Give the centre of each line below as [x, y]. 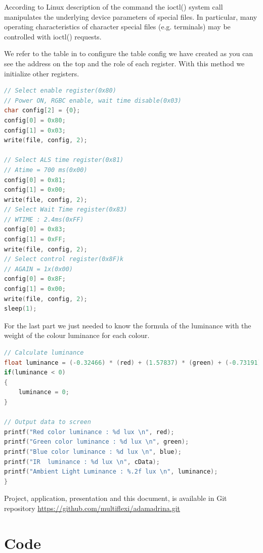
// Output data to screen [48, 422]
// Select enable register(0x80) [60, 91]
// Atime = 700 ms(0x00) [46, 170]
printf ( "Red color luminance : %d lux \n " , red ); [89, 432]
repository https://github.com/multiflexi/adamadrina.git [92, 508]
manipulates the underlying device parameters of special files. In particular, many [131, 16]
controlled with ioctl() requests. [53, 36]
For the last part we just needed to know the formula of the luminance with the [128, 325]
